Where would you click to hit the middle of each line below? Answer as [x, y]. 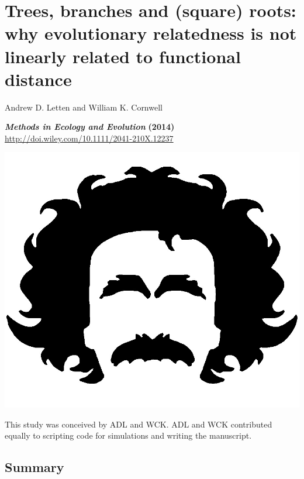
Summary [34, 467]
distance [38, 79]
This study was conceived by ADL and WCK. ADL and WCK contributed [139, 424]
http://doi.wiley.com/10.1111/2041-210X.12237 [89, 138]
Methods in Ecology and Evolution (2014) [90, 127]
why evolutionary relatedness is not [151, 33]
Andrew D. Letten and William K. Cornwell [84, 107]
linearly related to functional [123, 56]
